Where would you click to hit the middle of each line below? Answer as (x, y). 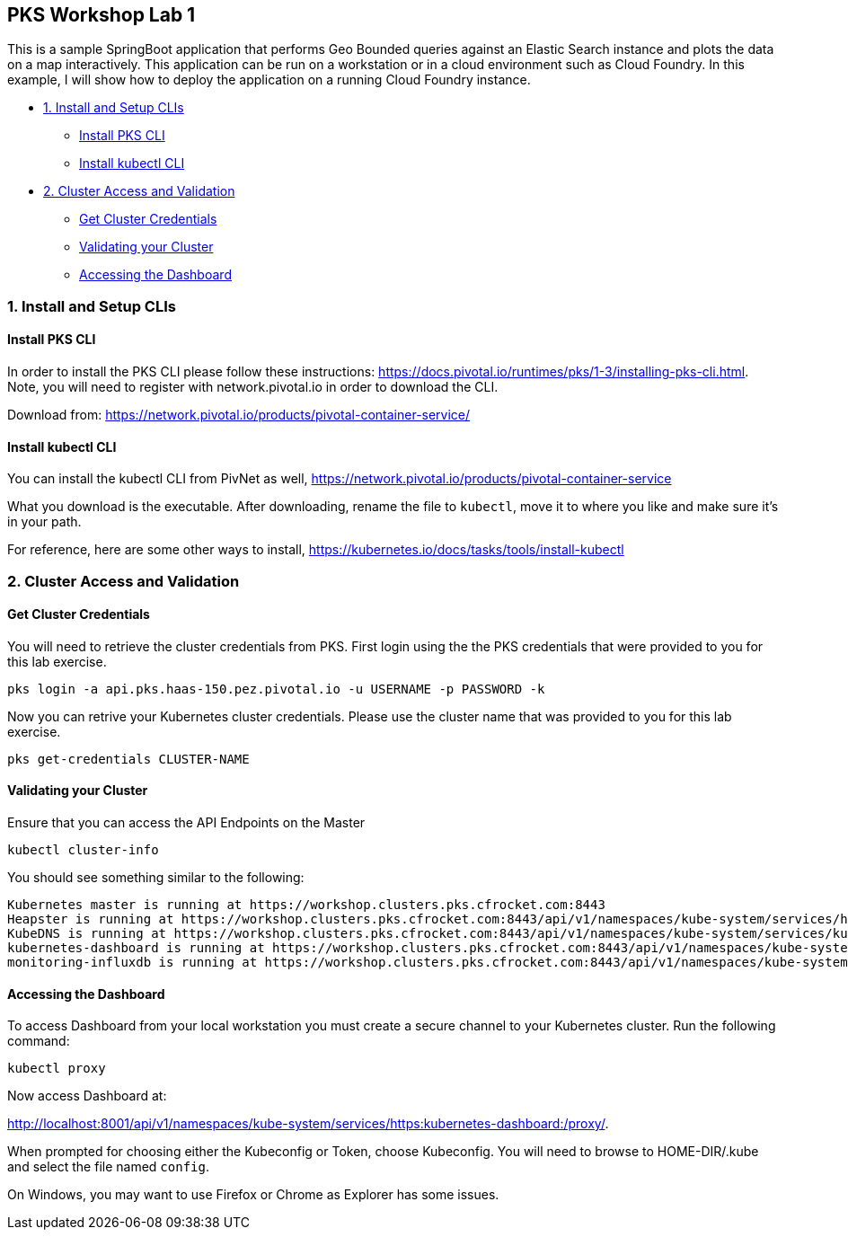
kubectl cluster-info (83, 850)
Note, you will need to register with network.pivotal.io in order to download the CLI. (253, 387)
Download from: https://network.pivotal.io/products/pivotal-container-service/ (239, 415)
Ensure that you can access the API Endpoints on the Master (186, 823)
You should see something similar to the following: (156, 878)
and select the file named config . (108, 1167)
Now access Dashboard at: (87, 1096)
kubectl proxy (57, 1069)
